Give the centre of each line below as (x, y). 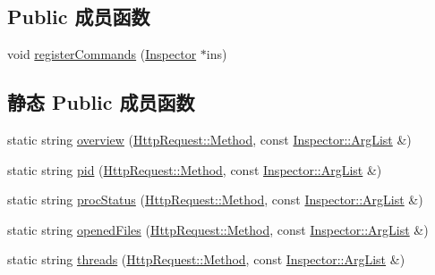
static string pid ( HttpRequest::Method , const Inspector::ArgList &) (195, 169)
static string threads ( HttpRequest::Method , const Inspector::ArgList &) (206, 259)
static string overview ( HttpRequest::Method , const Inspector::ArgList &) (209, 139)
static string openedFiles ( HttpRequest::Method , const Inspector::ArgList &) (218, 229)
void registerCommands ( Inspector (102, 54)
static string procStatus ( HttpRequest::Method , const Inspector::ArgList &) (215, 200)
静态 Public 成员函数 (101, 102)
